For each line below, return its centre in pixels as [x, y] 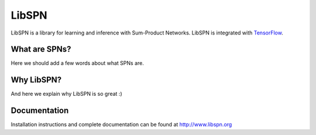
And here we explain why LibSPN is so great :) [66, 94]
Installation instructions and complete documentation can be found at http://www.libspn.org [121, 124]
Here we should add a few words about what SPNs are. [78, 63]
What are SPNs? [41, 49]
